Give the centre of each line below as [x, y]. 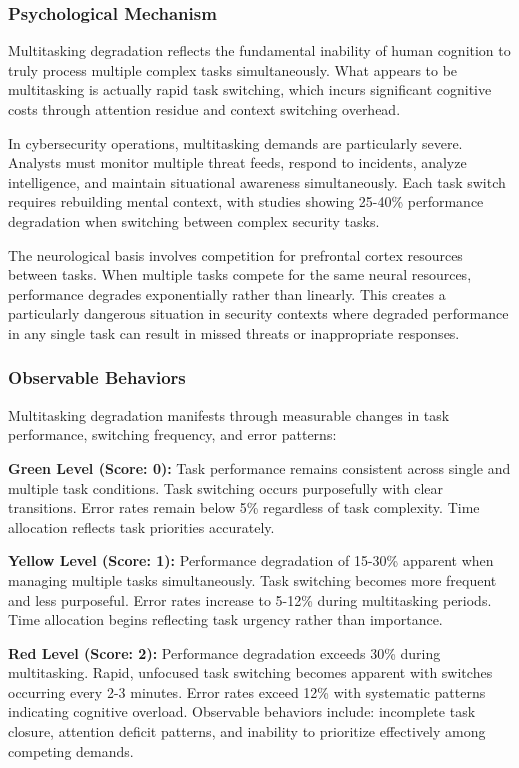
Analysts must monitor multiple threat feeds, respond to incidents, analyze [237, 162]
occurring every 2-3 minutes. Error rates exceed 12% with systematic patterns [247, 691]
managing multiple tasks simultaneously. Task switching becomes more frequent [252, 579]
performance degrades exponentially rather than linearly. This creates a [227, 293]
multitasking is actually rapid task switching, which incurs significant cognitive [250, 89]
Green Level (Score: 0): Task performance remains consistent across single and [259, 467]
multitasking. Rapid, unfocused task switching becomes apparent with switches [250, 672]
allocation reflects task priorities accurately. [141, 526]
